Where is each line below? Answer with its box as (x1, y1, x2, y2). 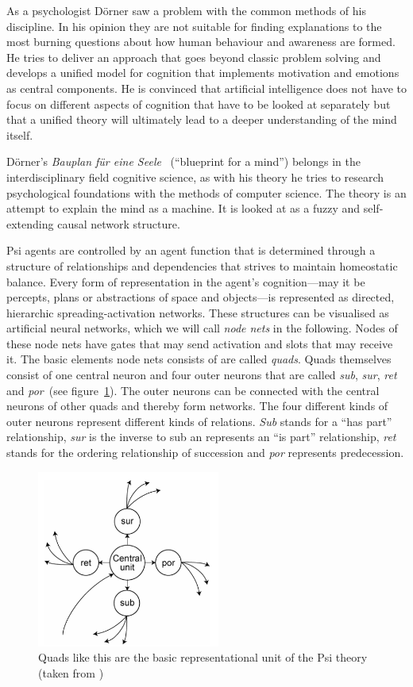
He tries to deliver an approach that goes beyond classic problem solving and (6, 48, 381, 65)
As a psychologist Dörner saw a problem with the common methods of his (6, 2, 367, 18)
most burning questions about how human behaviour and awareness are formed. (6, 33, 396, 50)
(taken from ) (38, 665, 104, 681)
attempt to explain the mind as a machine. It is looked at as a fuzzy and (6, 200, 361, 217)
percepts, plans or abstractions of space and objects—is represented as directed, (6, 289, 395, 305)
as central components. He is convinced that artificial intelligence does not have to (6, 79, 407, 96)
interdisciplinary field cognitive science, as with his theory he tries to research (6, 168, 384, 185)
